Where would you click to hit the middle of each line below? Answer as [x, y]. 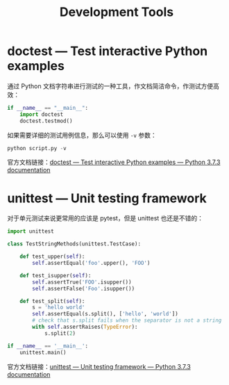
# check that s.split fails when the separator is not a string [127, 320]
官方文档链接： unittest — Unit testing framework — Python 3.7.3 [99, 366]
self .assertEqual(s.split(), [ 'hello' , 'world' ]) [105, 314]
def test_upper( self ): [52, 257]
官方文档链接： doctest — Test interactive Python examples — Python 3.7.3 [114, 162]
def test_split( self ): [52, 301]
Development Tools [117, 12]
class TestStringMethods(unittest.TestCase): [74, 244]
